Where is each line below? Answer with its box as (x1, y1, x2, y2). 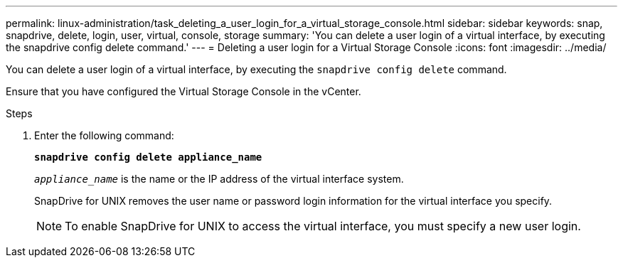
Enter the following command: (34, 129, 174, 141)
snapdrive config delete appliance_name (34, 151, 262, 163)
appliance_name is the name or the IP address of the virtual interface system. (34, 173, 404, 185)
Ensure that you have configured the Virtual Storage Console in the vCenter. (6, 85, 361, 97)
